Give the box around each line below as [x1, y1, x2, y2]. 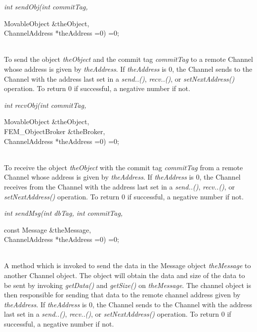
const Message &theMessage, [4, 224, 91, 235]
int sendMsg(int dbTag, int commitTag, [4, 208, 123, 218]
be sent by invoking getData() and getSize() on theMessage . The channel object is [4, 280, 252, 290]
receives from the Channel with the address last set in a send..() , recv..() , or [4, 181, 235, 191]
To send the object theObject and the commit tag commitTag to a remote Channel [4, 54, 253, 64]
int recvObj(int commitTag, [4, 99, 86, 110]
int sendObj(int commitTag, [4, 1, 88, 11]
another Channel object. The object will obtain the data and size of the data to [4, 270, 245, 281]
